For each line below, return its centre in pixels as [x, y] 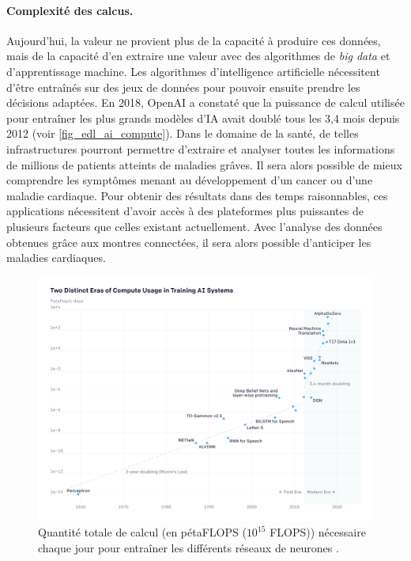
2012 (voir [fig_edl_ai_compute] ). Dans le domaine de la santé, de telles [183, 133]
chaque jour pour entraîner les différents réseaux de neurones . [189, 547]
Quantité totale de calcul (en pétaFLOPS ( [142, 532]
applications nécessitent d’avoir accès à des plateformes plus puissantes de [185, 211]
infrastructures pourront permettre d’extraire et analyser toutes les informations [201, 148]
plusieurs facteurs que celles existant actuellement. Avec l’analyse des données [194, 226]
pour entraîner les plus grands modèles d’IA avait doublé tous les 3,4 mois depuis [203, 118]
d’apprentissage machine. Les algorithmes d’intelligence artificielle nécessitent [193, 71]
